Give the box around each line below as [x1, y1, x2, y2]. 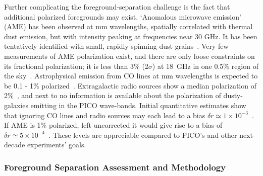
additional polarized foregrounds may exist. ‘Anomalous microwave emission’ [4, 11, 241, 22]
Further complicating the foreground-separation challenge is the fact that [4, 2, 230, 12]
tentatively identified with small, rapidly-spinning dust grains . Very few [4, 41, 229, 51]
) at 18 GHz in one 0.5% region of [152, 60, 258, 71]
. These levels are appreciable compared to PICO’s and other [48, 129, 237, 140]
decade [4, 139, 25, 150]
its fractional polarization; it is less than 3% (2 [4, 60, 148, 71]
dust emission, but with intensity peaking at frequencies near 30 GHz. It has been [4, 31, 257, 41]
